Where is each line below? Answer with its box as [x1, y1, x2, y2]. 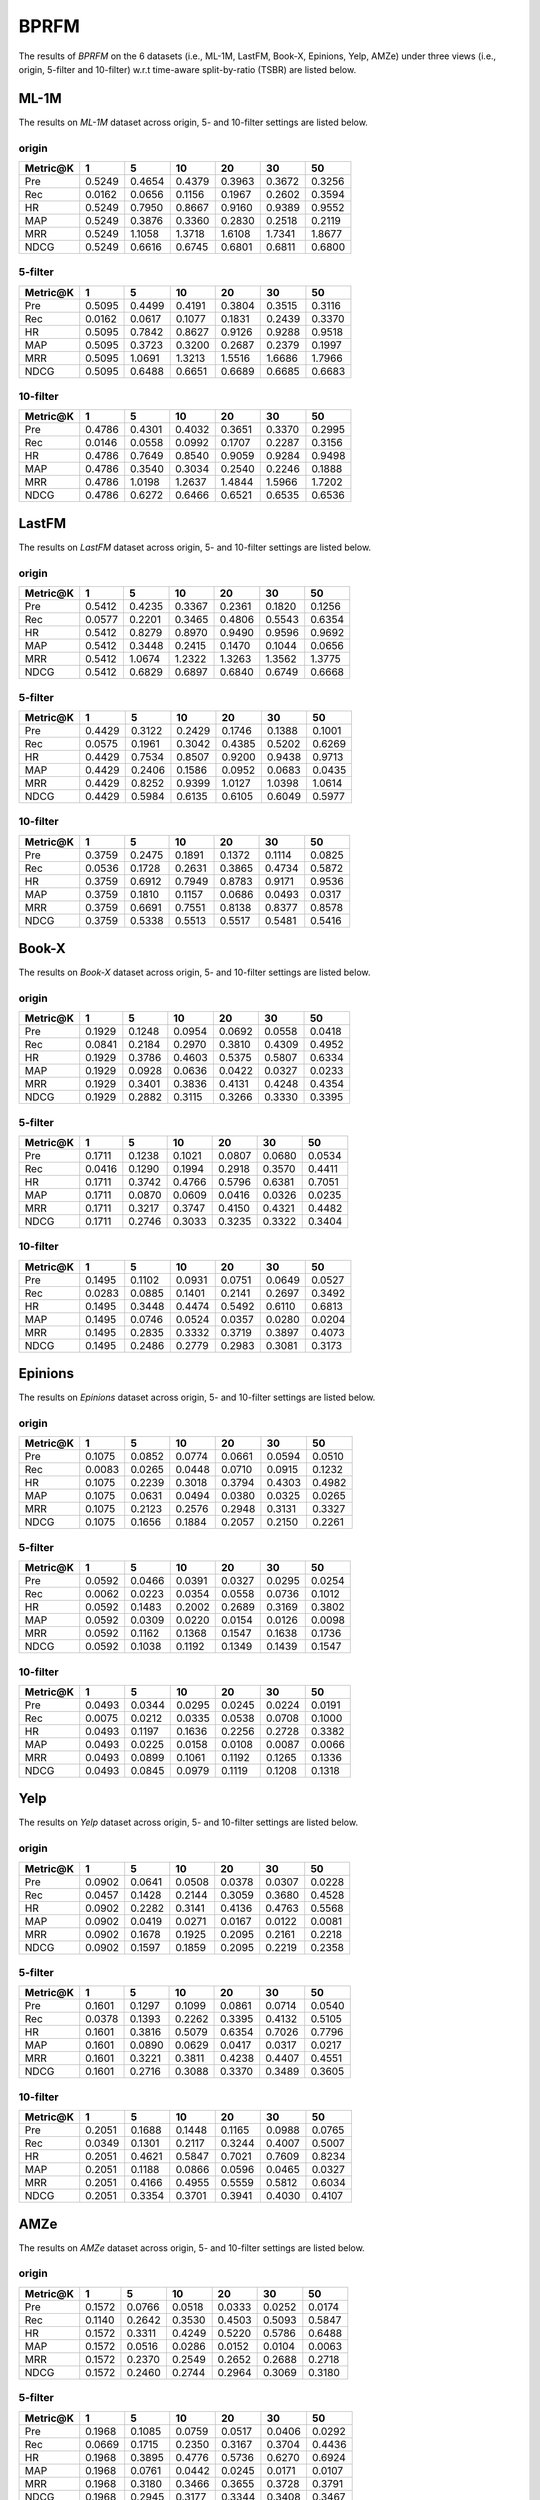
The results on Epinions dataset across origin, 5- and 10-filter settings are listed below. [18, 1391, 376, 1404]
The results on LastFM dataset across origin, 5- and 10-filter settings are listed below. [18, 541, 372, 553]
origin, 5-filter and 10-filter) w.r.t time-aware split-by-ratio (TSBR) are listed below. [18, 63, 357, 75]
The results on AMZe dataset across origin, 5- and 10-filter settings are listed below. [18, 2241, 365, 2254]
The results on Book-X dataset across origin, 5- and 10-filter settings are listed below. [18, 966, 371, 979]
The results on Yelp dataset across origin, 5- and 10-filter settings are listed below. [18, 1816, 359, 1829]
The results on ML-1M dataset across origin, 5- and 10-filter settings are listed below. [18, 116, 369, 128]
